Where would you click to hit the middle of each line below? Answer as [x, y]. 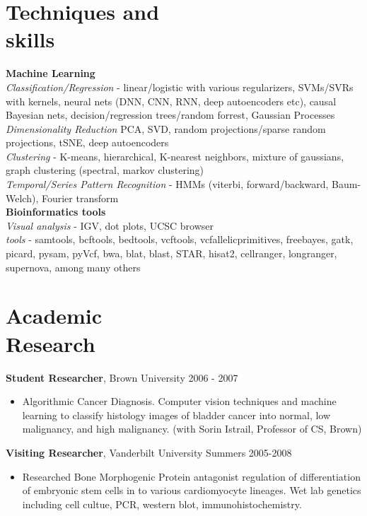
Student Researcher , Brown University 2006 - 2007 [122, 377]
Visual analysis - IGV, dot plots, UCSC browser [110, 225]
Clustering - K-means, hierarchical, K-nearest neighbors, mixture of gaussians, [175, 156]
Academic [54, 316]
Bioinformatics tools [56, 212]
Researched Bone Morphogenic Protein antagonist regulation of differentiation [191, 476]
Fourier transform [80, 198]
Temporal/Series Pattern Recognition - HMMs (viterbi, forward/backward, [167, 184]
